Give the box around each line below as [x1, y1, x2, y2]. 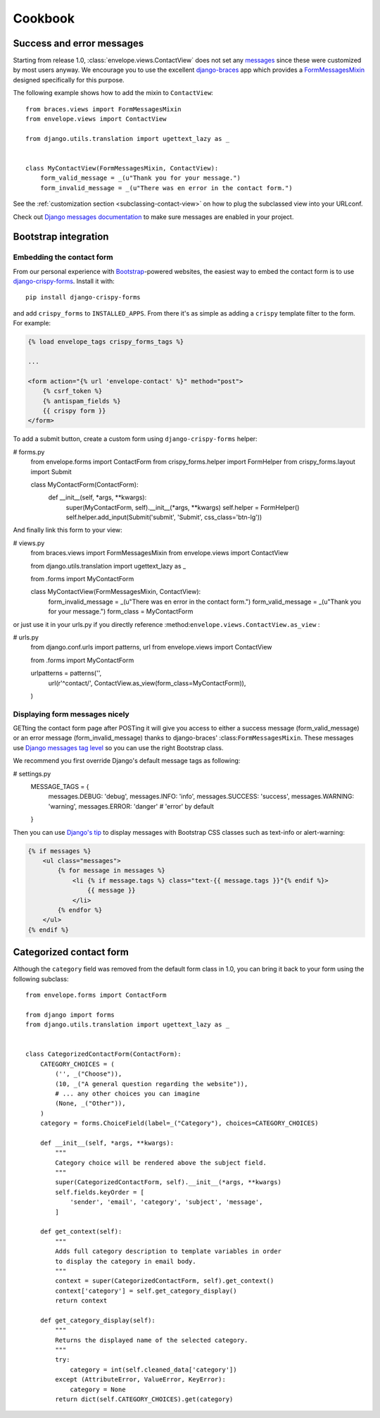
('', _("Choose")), [55, 1070, 122, 1078]
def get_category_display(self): [39, 1316, 156, 1324]
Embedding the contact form [13, 252, 114, 262]
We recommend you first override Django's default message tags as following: [13, 757, 241, 765]
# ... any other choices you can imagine [55, 1089, 201, 1097]
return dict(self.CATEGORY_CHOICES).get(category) [55, 1395, 234, 1403]
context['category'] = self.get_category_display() [55, 1286, 237, 1295]
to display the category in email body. [55, 1257, 196, 1265]
